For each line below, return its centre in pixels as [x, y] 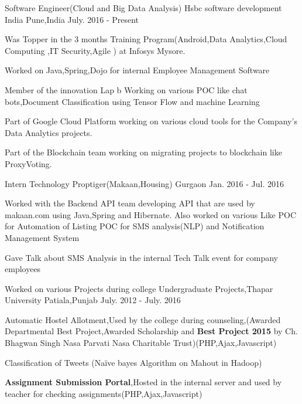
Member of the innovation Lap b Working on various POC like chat [126, 89]
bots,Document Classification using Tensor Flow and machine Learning [132, 101]
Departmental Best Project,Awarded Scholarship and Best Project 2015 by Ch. [151, 331]
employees [23, 269]
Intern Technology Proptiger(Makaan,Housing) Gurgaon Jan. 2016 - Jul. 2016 [145, 183]
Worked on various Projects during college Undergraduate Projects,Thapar [139, 288]
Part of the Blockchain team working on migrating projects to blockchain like [143, 152]
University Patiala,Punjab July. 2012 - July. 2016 [93, 300]
